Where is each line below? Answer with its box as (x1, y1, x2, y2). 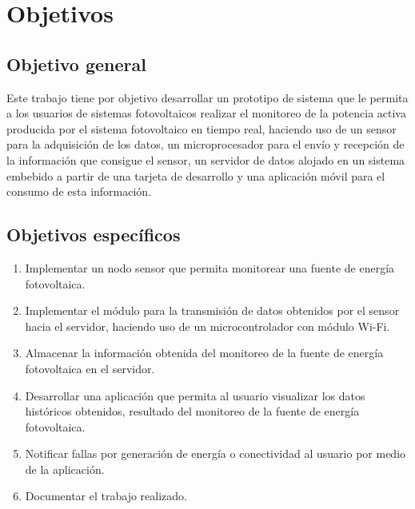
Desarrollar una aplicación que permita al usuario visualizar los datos (25, 387, 365, 404)
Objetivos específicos (6, 222, 181, 247)
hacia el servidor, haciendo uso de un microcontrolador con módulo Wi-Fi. (25, 317, 390, 334)
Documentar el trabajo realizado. (25, 487, 187, 504)
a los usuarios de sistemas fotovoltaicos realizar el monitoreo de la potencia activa (6, 105, 406, 121)
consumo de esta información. (6, 183, 152, 200)
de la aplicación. (25, 460, 105, 477)
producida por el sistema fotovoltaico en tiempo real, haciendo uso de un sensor (6, 120, 397, 137)
